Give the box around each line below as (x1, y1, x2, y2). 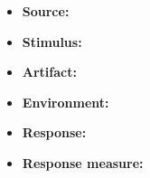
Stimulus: (22, 32, 82, 51)
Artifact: (22, 62, 77, 81)
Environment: (22, 92, 109, 111)
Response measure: (22, 153, 144, 172)
